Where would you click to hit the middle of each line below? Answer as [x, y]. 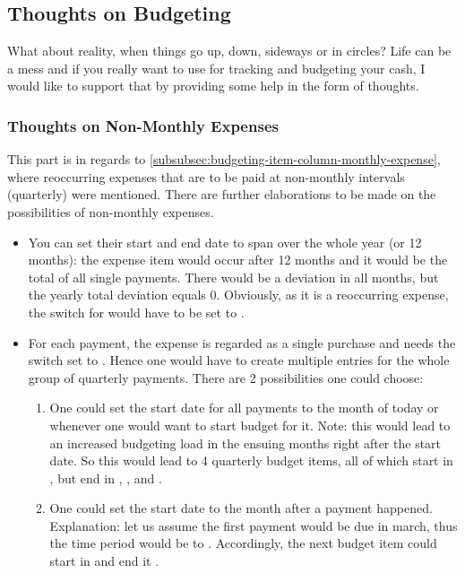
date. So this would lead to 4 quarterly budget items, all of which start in [251, 460]
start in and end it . [104, 561]
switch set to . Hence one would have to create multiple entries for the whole [239, 360]
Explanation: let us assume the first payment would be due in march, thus [254, 525]
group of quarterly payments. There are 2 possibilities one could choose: [226, 377]
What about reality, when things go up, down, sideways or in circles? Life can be [229, 51]
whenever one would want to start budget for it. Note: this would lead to [250, 425]
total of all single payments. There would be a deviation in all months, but [233, 277]
